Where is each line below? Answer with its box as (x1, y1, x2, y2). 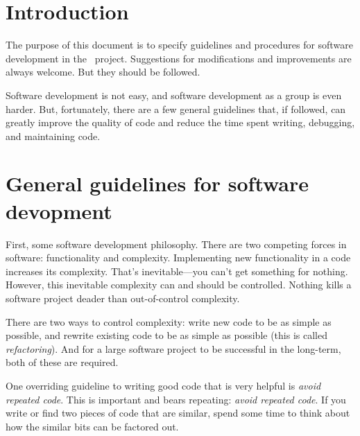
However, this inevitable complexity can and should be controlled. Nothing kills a (6, 277, 352, 292)
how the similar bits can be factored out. (6, 419, 179, 433)
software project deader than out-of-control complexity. (6, 290, 240, 305)
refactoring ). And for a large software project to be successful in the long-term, (6, 341, 341, 356)
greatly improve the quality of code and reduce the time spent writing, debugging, (6, 115, 355, 130)
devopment (6, 196, 112, 225)
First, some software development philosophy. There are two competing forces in (6, 236, 347, 251)
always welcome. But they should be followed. (6, 64, 200, 79)
